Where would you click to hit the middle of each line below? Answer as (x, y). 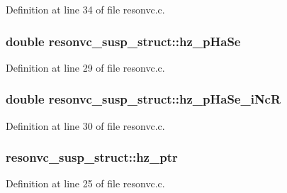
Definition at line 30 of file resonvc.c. (85, 125)
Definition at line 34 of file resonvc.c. (85, 9)
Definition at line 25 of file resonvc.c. (85, 183)
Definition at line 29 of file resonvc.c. (85, 67)
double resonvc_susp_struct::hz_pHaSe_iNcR (143, 99)
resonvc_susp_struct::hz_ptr (92, 157)
